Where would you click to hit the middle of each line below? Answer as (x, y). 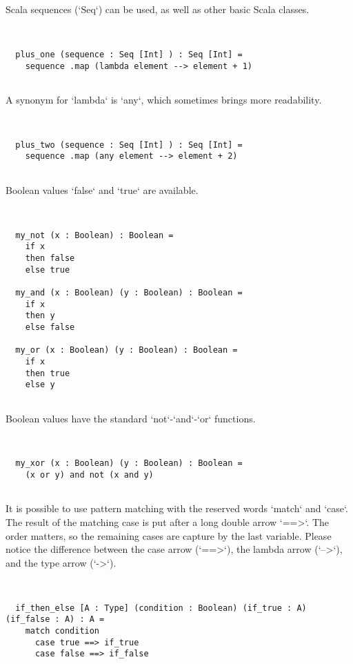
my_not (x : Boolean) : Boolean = (94, 235)
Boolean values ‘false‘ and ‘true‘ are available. (102, 189)
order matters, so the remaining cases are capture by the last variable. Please (169, 535)
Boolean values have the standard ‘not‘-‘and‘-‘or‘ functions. (131, 418)
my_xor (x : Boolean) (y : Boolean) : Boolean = (129, 463)
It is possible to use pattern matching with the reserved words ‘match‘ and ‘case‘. (177, 508)
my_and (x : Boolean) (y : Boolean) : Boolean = (129, 292)
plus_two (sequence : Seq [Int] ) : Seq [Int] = (129, 145)
